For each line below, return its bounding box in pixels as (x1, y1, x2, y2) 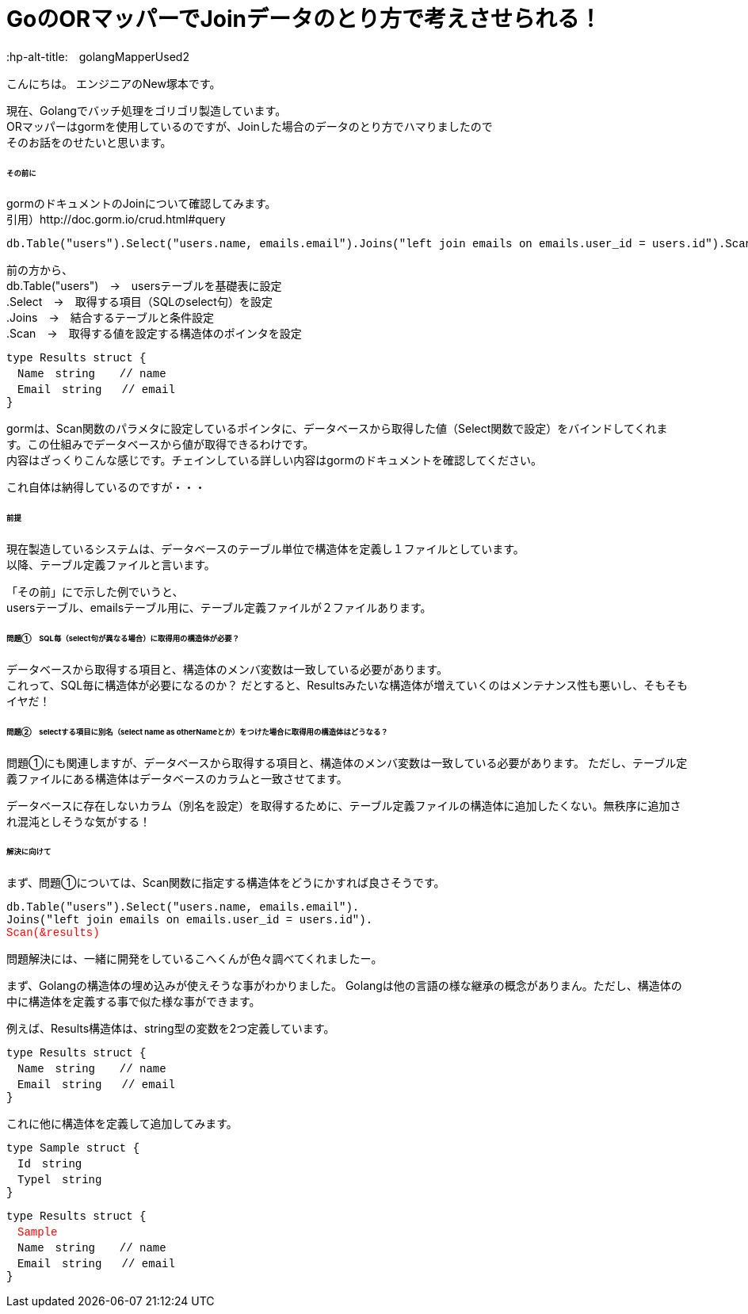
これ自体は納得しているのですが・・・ (6, 480, 206, 495)
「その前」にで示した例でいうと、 (6, 585, 184, 599)
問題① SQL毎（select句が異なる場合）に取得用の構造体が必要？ (6, 633, 240, 643)
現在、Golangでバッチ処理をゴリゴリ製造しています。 (6, 103, 287, 117)
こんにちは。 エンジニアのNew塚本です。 (6, 76, 221, 90)
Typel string (17, 1174, 102, 1187)
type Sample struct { (6, 1142, 140, 1155)
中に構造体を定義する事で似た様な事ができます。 (6, 995, 261, 1009)
